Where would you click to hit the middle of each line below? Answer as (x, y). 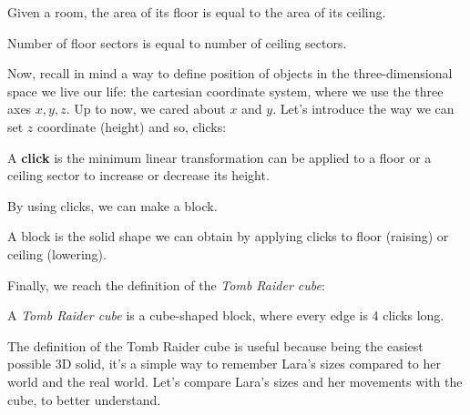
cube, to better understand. (84, 399)
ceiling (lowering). (57, 253)
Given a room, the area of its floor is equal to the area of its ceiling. (197, 12)
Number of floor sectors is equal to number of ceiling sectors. (177, 42)
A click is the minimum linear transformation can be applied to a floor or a (220, 157)
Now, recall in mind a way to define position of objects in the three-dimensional (230, 73)
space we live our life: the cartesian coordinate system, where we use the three (225, 91)
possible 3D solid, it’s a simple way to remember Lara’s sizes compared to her (224, 364)
